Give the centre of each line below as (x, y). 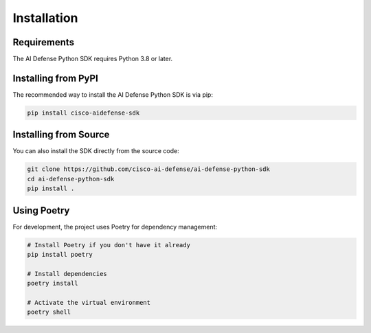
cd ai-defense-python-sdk (71, 179)
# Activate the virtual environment (89, 303)
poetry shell (49, 312)
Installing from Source (61, 135)
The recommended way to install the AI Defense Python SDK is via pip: (113, 94)
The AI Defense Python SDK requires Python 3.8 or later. (93, 59)
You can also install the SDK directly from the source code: (96, 151)
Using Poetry (41, 210)
